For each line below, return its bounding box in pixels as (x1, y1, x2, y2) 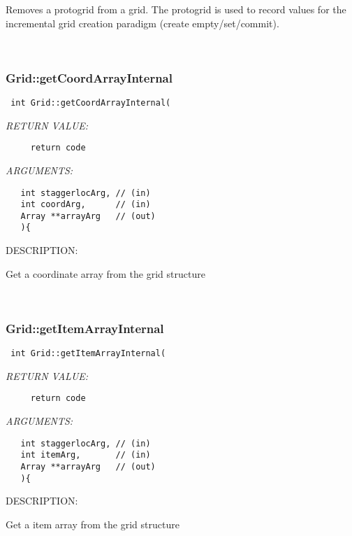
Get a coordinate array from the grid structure (6, 266, 205, 281)
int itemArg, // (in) (20, 450, 151, 460)
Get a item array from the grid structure (6, 516, 179, 531)
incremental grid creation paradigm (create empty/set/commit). (6, 15, 279, 30)
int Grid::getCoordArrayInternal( (10, 98, 171, 108)
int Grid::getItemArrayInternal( (10, 348, 166, 359)
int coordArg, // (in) (20, 199, 151, 210)
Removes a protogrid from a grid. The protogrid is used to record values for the (6, 2, 346, 16)
